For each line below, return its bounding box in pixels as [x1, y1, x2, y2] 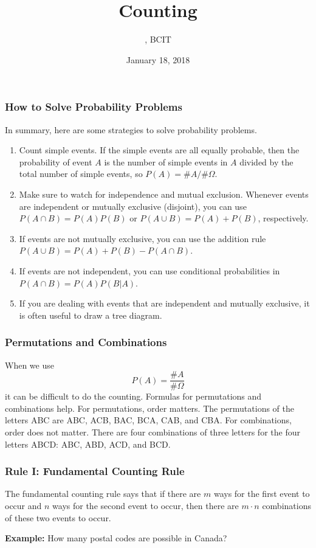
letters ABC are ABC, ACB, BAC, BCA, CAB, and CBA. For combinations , [5, 414, 292, 426]
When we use [5, 358, 54, 371]
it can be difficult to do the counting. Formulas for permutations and [5, 390, 262, 403]
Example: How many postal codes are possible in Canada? [5, 532, 227, 544]
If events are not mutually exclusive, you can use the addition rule [19, 232, 266, 245]
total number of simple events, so [19, 167, 143, 180]
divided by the [239, 155, 294, 168]
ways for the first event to [213, 487, 310, 500]
